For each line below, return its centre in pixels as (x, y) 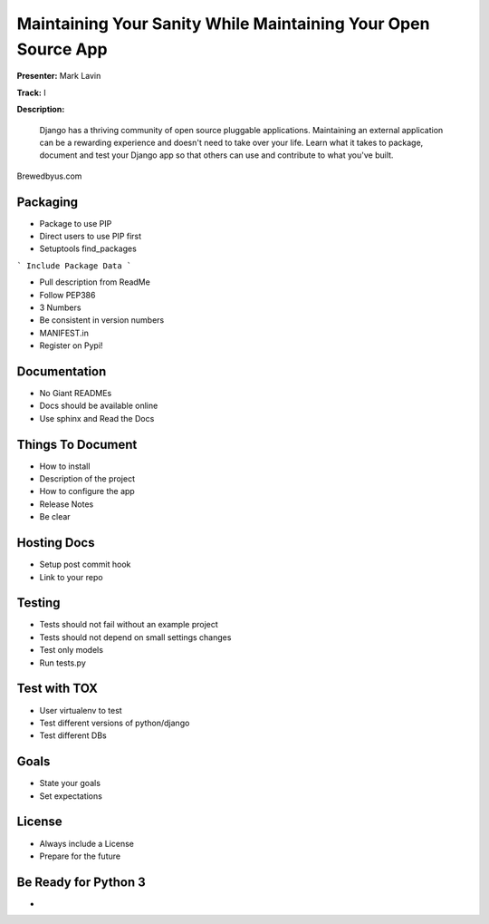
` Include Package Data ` (74, 266)
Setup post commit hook (85, 564)
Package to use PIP (76, 223)
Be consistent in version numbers (102, 320)
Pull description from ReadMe (95, 282)
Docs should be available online (99, 406)
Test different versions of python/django (115, 723)
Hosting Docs (56, 543)
